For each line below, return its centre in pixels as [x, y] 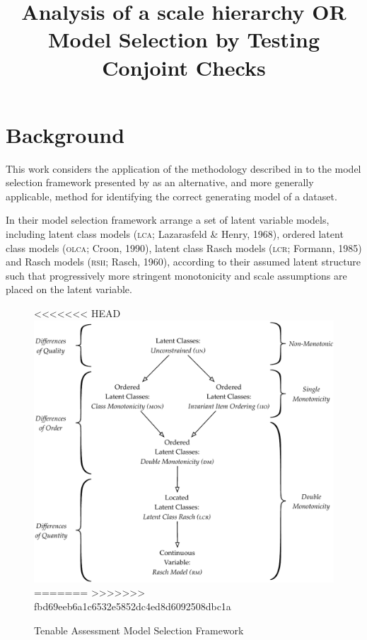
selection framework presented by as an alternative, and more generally [160, 182]
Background [65, 134]
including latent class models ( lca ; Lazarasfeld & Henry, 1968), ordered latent [175, 234]
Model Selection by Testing [184, 39]
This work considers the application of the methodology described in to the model [183, 168]
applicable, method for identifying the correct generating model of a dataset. [171, 196]
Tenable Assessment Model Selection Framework [139, 630]
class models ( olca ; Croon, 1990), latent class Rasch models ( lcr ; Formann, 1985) [184, 247]
